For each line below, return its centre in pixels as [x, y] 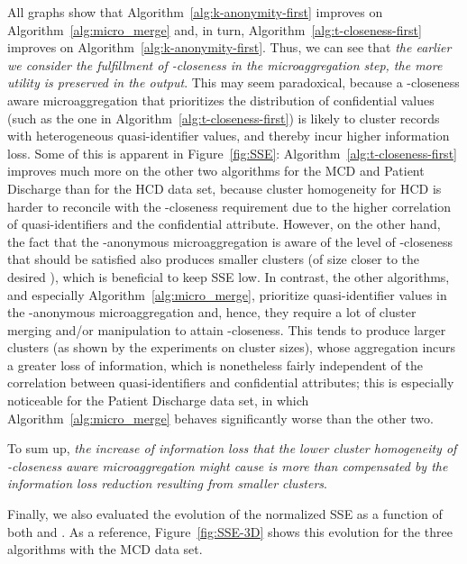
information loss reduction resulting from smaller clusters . [167, 483]
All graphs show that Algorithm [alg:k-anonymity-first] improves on [195, 12]
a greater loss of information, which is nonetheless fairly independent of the [215, 364]
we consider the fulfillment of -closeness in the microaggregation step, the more [225, 64]
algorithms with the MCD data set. [105, 549]
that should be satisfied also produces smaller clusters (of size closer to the [214, 259]
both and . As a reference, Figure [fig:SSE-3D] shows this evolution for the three [230, 531]
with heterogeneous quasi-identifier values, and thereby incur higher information [229, 136]
